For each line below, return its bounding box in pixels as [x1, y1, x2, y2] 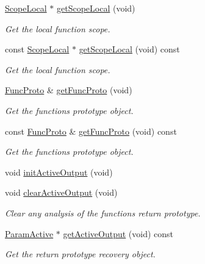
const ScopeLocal [5, 43, 70, 55]
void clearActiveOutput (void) [5, 186, 118, 199]
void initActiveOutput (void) [5, 165, 113, 178]
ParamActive [5, 227, 54, 240]
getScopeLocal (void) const [79, 43, 180, 55]
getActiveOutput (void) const [63, 227, 174, 240]
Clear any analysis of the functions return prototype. [5, 206, 201, 219]
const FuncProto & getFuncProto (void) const [5, 124, 177, 137]
